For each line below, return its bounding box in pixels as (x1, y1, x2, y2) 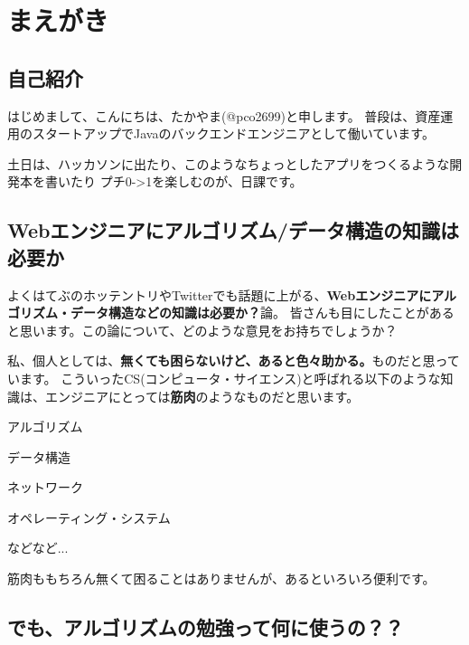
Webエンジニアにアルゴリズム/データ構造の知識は (7, 216, 459, 244)
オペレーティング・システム (7, 507, 171, 526)
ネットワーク (7, 478, 83, 497)
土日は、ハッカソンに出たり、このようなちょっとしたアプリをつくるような (7, 154, 450, 173)
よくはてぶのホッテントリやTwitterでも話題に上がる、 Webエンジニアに (7, 285, 432, 304)
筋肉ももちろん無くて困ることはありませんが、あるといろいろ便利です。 (7, 569, 436, 588)
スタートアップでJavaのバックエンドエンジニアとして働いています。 (32, 124, 435, 143)
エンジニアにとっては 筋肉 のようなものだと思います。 (44, 386, 360, 405)
